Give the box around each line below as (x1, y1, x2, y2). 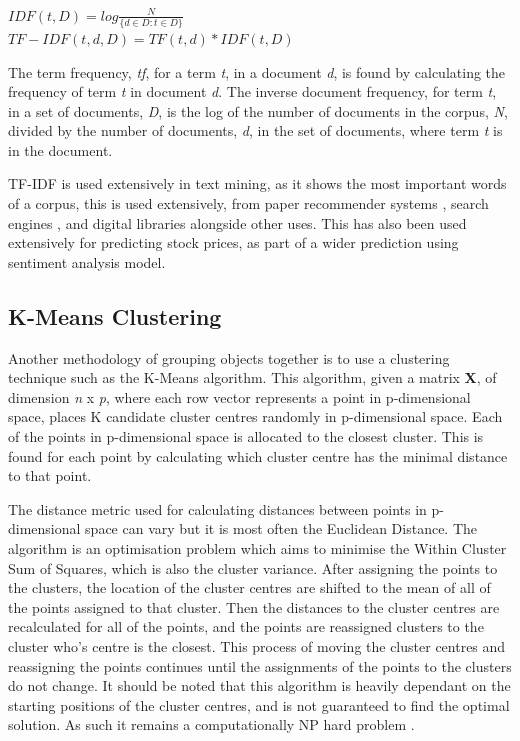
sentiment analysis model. (8, 251, 166, 272)
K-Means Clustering (8, 300, 222, 331)
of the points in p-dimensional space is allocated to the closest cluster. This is (8, 426, 484, 447)
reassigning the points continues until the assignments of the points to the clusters (8, 655, 512, 676)
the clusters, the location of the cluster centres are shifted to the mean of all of (8, 577, 491, 598)
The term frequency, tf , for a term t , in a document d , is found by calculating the (8, 61, 506, 82)
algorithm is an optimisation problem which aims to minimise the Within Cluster (8, 537, 507, 558)
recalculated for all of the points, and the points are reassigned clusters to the (8, 616, 484, 637)
